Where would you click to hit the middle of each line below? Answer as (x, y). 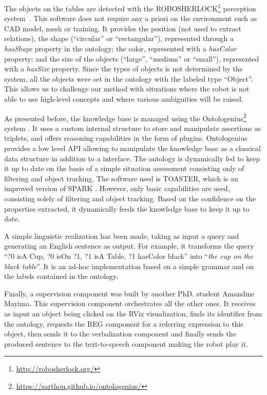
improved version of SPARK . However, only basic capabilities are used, (117, 188)
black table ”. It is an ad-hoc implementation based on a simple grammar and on (129, 266)
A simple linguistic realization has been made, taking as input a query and (122, 236)
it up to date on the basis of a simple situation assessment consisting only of (124, 168)
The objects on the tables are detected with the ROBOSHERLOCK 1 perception (130, 7)
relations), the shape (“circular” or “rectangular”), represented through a (119, 38)
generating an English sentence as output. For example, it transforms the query (129, 246)
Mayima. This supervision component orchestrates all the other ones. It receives (130, 303)
